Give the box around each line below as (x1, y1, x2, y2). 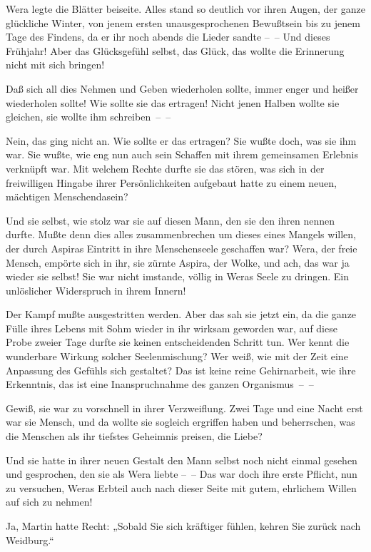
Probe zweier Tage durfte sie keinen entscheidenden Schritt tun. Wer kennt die (6, 334, 350, 349)
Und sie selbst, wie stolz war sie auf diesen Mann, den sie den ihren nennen (6, 213, 335, 228)
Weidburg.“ (6, 532, 54, 547)
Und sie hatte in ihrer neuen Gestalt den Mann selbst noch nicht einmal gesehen (6, 452, 357, 467)
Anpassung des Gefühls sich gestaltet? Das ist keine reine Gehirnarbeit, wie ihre (6, 362, 356, 377)
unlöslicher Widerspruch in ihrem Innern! (6, 282, 186, 297)
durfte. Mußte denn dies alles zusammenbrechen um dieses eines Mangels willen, (6, 227, 356, 242)
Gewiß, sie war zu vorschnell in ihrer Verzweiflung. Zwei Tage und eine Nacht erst (6, 400, 363, 415)
